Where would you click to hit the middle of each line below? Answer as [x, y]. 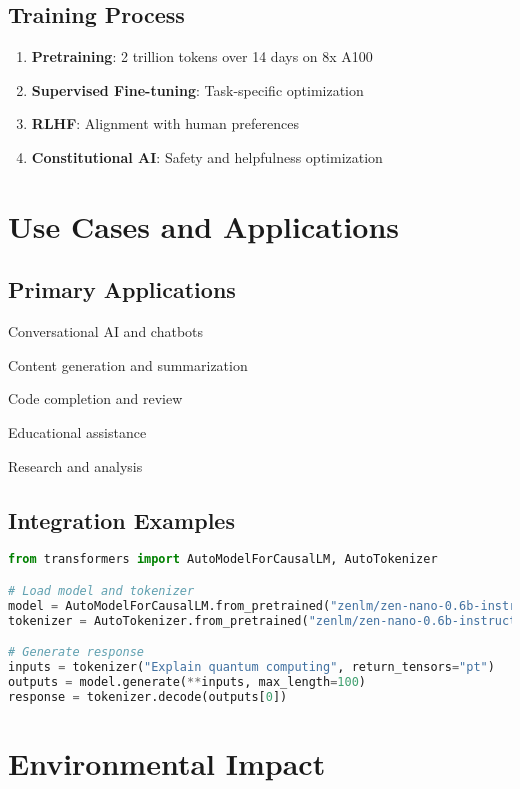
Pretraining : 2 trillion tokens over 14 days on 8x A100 [202, 56]
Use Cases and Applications [204, 225]
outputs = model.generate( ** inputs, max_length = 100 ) [187, 681]
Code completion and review [95, 398]
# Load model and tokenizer [101, 590]
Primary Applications [122, 289]
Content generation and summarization [128, 364]
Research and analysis [75, 465]
